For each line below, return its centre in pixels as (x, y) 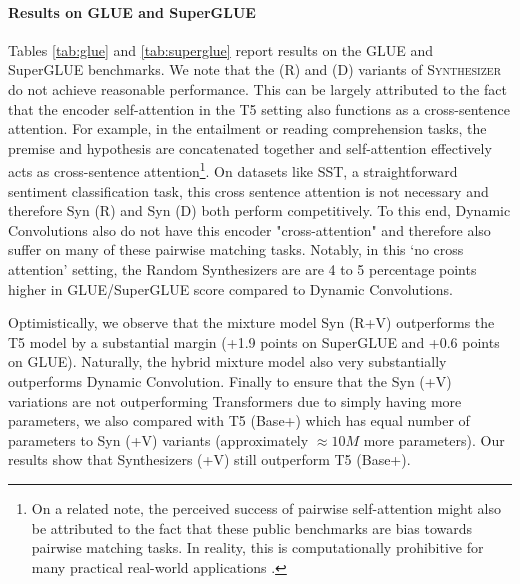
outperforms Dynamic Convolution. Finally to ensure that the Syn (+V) (230, 380)
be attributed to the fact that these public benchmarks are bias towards (252, 527)
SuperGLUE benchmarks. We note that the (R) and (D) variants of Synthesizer (254, 69)
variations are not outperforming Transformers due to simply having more (235, 400)
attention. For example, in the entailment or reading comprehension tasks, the (247, 128)
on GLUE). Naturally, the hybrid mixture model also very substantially (227, 361)
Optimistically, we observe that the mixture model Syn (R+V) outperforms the (251, 322)
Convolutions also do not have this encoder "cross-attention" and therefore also (249, 229)
